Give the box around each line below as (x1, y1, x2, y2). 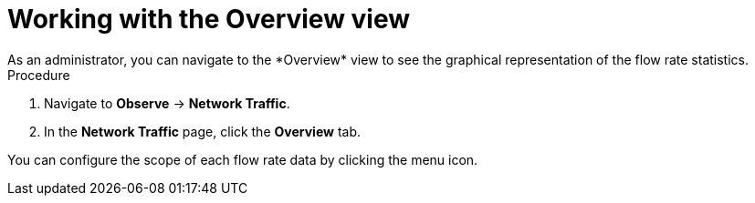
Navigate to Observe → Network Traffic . (44, 95, 290, 111)
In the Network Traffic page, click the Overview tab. (44, 123, 361, 139)
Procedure (7, 66, 70, 83)
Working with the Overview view (7, 4, 411, 35)
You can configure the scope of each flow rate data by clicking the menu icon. (7, 151, 478, 167)
